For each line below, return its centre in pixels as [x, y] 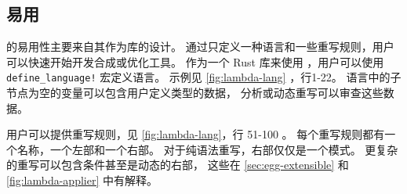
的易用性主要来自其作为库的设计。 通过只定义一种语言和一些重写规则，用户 [200, 47]
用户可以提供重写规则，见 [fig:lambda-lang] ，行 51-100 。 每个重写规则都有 [196, 134]
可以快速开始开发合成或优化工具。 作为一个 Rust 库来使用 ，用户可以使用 [195, 61]
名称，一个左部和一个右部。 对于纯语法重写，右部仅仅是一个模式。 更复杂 [207, 149]
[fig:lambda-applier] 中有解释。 [82, 180]
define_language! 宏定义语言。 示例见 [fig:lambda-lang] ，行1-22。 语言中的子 [204, 77]
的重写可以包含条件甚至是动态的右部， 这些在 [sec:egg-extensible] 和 [178, 165]
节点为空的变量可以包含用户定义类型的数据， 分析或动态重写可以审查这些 [195, 93]
